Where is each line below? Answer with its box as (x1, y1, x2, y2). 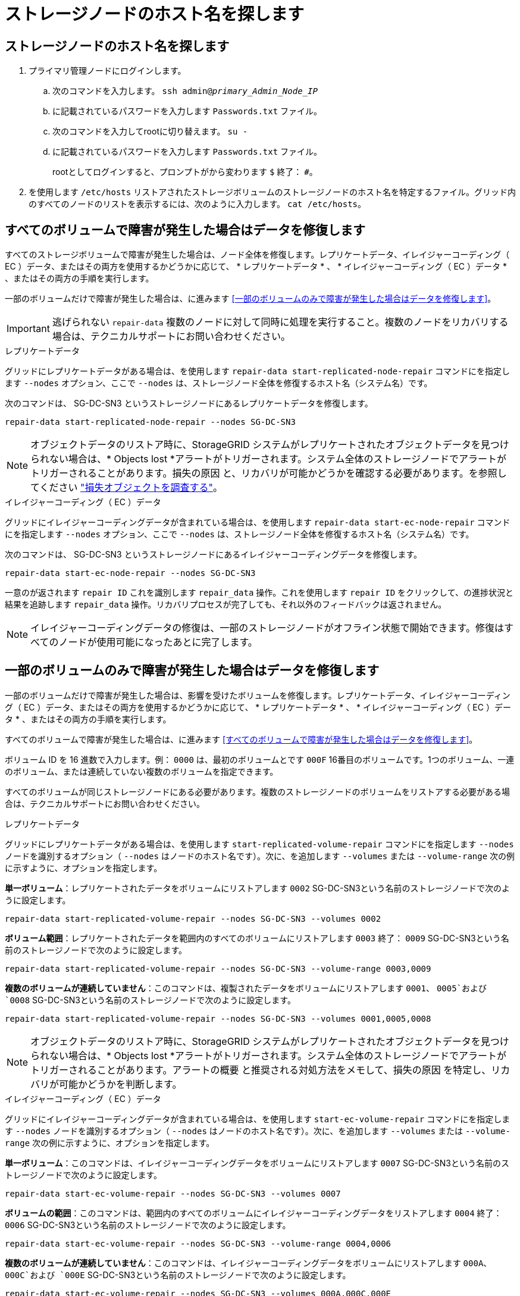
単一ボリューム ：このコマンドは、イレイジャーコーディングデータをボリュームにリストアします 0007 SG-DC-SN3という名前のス (5, 1157, 509, 1168)
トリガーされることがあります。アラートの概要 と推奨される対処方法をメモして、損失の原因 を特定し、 (30, 1063, 491, 1076)
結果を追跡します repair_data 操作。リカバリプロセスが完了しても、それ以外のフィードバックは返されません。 (5, 599, 447, 610)
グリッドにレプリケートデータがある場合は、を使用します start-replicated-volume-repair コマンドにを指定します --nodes (5, 838, 514, 849)
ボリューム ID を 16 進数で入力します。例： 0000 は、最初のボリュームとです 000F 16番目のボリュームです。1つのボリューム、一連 (5, 754, 515, 765)
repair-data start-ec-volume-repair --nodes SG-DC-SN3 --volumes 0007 (5, 1188, 341, 1198)
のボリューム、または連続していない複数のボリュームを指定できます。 (5, 766, 278, 777)
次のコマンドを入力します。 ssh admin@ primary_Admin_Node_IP (52, 86, 318, 96)
